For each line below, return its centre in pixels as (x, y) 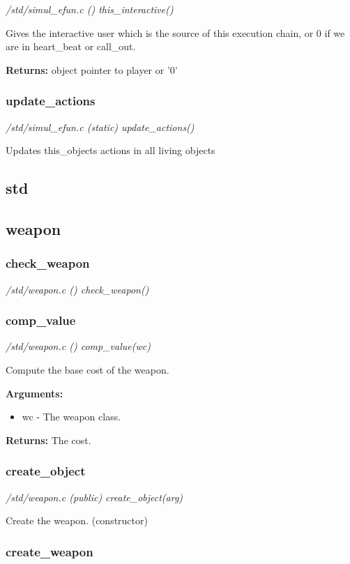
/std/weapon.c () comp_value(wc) (78, 346)
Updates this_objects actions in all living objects (111, 150)
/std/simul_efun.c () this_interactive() (90, 9)
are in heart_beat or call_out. (71, 46)
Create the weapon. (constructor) (77, 520)
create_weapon (50, 551)
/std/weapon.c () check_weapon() (77, 289)
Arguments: (35, 393)
